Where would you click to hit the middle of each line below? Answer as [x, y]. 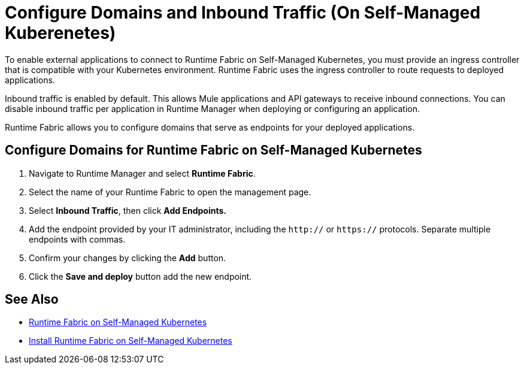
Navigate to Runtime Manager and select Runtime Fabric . [142, 173]
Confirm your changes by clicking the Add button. [128, 258]
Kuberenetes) [60, 33]
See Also [32, 300]
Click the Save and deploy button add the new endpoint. [140, 276]
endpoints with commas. [77, 239]
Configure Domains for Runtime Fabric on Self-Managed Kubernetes [213, 150]
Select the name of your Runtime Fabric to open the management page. [170, 192]
